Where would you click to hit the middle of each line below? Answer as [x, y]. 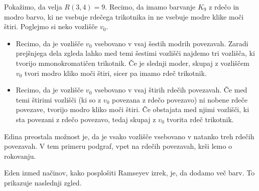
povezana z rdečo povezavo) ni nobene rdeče [180, 99]
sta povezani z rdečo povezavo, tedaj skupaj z [86, 119]
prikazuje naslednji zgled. [43, 182]
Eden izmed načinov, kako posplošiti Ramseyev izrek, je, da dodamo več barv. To [129, 173]
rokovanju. [20, 156]
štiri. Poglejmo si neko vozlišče [51, 26]
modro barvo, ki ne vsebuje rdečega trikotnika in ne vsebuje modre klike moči [124, 16]
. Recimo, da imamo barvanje [150, 7]
